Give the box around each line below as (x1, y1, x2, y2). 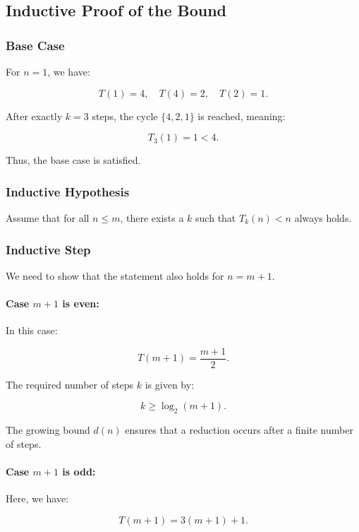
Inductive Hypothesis (6, 182, 130, 200)
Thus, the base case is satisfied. (6, 153, 141, 167)
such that (195, 211, 236, 225)
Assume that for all (6, 211, 90, 225)
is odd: (62, 464, 96, 479)
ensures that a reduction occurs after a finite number (125, 422, 353, 437)
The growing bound (6, 422, 90, 437)
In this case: (6, 323, 58, 338)
